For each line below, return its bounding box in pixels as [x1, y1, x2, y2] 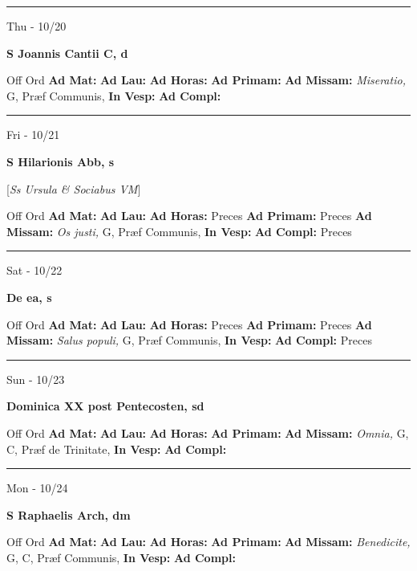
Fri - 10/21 [6, 126, 60, 143]
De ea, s [6, 288, 52, 305]
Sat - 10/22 [6, 262, 63, 279]
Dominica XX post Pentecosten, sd [6, 398, 204, 414]
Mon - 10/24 [6, 479, 68, 496]
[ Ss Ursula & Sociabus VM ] [6, 180, 141, 197]
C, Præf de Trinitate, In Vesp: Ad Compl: [6, 440, 227, 457]
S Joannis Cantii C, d [6, 44, 128, 61]
